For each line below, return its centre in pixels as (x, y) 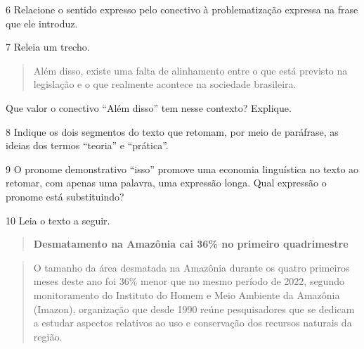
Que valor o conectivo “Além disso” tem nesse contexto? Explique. (149, 107)
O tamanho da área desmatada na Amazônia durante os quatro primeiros (191, 267)
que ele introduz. (42, 23)
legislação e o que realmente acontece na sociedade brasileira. (165, 84)
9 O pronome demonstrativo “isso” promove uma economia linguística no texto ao (182, 169)
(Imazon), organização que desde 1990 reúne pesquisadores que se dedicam (194, 309)
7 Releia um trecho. (48, 47)
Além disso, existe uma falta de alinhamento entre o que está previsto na (190, 70)
